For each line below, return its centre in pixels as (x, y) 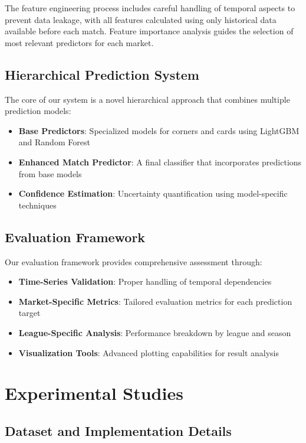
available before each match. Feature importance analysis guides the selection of (149, 31)
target (29, 313)
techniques (37, 205)
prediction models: (38, 111)
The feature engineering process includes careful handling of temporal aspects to (150, 8)
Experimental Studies (94, 393)
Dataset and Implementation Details (118, 430)
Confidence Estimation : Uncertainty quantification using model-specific (153, 193)
